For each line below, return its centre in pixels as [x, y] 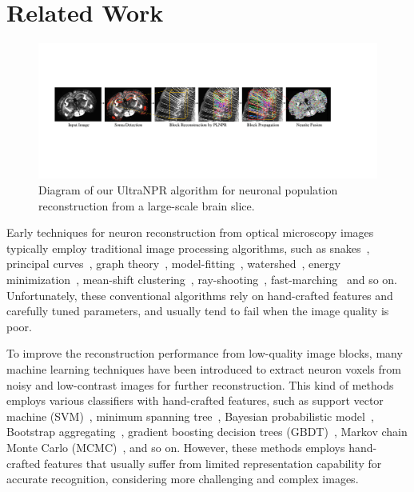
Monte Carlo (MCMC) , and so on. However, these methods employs [176, 447]
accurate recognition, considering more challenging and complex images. [183, 479]
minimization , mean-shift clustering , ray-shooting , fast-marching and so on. [202, 280]
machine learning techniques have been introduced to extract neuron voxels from [204, 369]
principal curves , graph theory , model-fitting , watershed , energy [174, 264]
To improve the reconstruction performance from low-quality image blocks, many [205, 353]
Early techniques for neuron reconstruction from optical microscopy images [190, 232]
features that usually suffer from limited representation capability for [213, 463]
